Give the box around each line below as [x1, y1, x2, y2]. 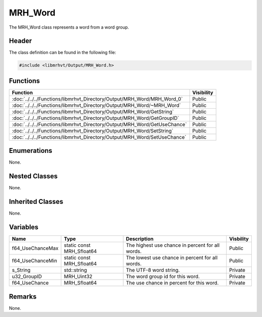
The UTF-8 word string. [126, 267, 180, 274]
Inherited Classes [9, 198, 64, 206]
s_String [12, 267, 31, 274]
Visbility [229, 235, 249, 242]
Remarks [9, 292, 37, 300]
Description [126, 235, 154, 242]
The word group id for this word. [126, 273, 200, 280]
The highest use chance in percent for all [126, 242, 220, 249]
